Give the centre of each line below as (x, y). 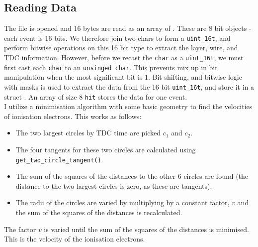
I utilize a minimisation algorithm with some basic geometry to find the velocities (128, 106)
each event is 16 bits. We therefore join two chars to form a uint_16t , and (117, 38)
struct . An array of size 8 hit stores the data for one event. (96, 96)
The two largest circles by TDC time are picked (88, 133)
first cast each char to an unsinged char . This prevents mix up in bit (111, 67)
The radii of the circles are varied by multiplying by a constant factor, (123, 202)
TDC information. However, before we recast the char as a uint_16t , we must (124, 58)
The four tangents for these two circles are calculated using (106, 150)
